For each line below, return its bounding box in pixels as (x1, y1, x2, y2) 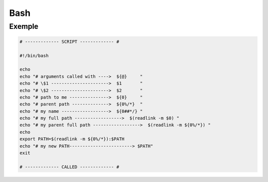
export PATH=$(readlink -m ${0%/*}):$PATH (19, 136, 125, 142)
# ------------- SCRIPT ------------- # (19, 39, 119, 44)
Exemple (9, 22, 39, 31)
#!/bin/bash (19, 53, 49, 58)
